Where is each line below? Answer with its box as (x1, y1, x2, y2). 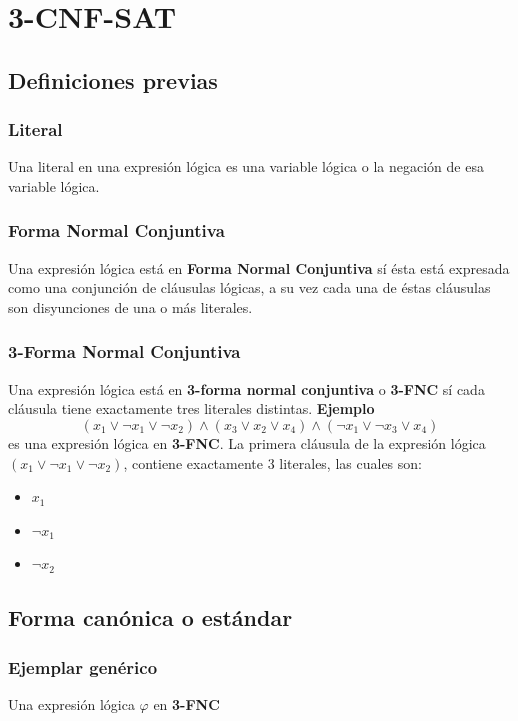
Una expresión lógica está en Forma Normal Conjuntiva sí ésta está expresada (8, 257, 510, 278)
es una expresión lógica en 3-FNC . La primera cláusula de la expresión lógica (8, 432, 486, 453)
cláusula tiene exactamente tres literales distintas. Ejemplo (8, 398, 375, 419)
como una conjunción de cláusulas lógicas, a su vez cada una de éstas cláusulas (8, 277, 491, 298)
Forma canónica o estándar (8, 602, 293, 633)
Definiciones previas (8, 64, 218, 95)
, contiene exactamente (123, 452, 263, 473)
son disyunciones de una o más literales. (8, 296, 253, 317)
